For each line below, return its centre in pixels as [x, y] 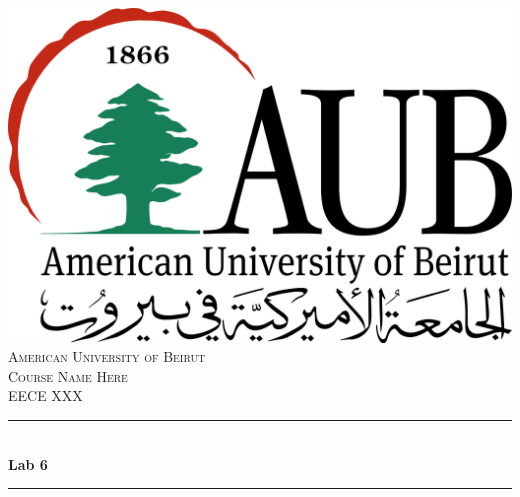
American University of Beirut [107, 356]
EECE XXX [45, 395]
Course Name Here [68, 375]
